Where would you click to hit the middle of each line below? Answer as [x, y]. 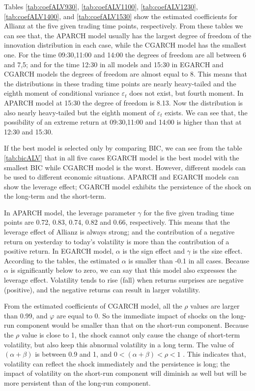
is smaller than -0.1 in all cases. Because [189, 260]
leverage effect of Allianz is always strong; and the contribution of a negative [119, 232]
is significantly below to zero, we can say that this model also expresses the [124, 270]
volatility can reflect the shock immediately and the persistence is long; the [117, 363]
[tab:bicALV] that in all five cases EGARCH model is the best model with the [122, 157]
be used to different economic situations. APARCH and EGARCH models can [121, 177]
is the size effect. [218, 251]
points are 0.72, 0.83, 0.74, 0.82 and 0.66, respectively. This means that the [117, 222]
